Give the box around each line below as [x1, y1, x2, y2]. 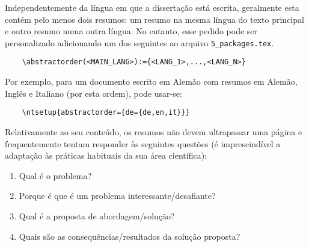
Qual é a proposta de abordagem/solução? [19, 209, 175, 222]
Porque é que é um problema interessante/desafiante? [19, 189, 216, 202]
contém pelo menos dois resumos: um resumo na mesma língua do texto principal [5, 13, 304, 25]
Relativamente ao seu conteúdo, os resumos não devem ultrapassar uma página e [5, 125, 302, 138]
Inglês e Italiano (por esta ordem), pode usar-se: [5, 87, 182, 99]
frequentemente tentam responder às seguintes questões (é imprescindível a [5, 137, 281, 150]
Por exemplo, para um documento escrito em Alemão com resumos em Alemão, [5, 75, 298, 88]
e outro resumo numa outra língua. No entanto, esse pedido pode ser [5, 25, 258, 37]
